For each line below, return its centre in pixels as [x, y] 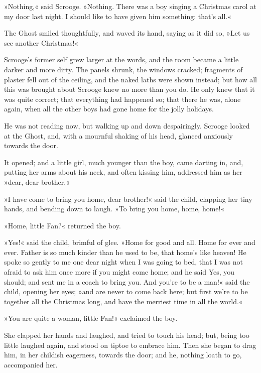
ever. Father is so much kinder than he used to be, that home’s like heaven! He [125, 252]
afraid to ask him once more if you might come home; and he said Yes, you [119, 272]
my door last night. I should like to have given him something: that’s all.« [118, 16]
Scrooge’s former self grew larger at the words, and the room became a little [121, 59]
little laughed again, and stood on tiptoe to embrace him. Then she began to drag [130, 345]
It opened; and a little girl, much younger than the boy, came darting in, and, [124, 162]
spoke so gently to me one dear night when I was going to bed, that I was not [123, 262]
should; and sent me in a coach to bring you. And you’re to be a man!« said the [127, 281]
